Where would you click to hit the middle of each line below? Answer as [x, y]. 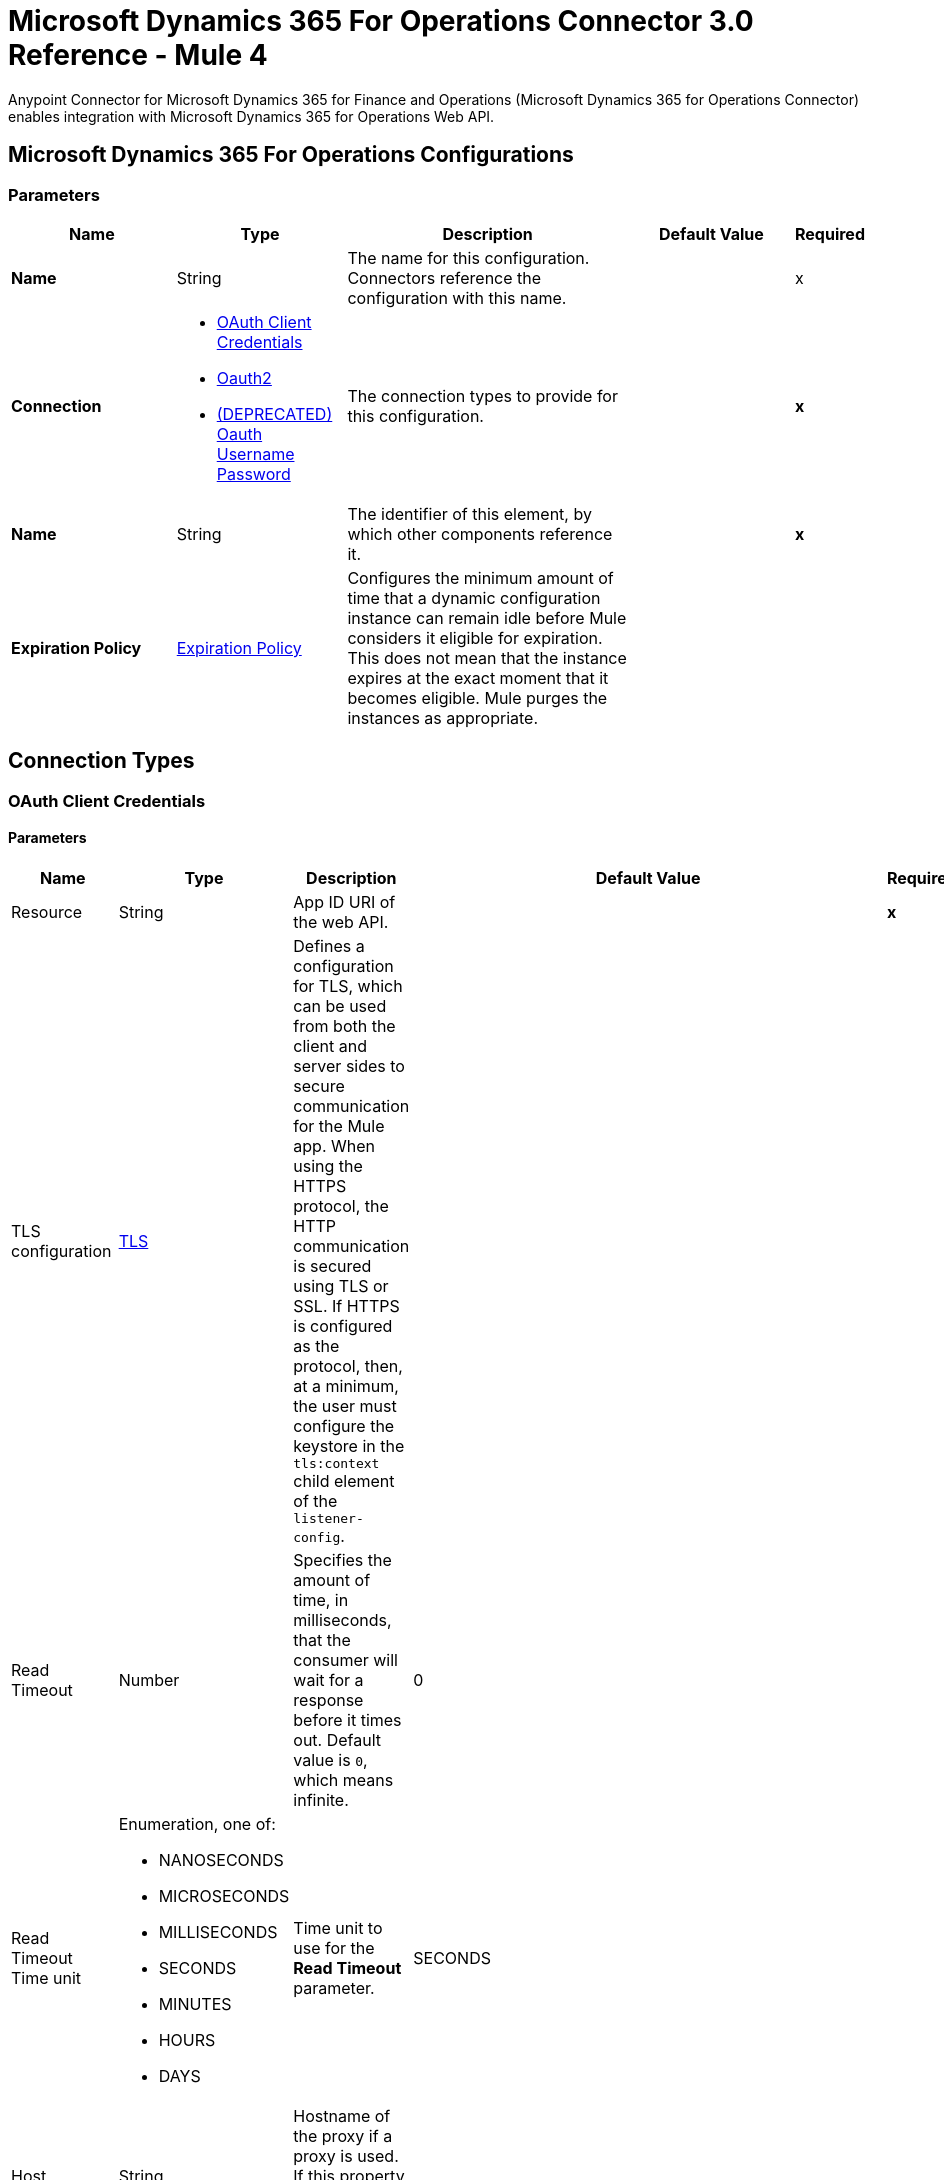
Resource [47, 912]
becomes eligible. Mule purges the [477, 697]
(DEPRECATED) [274, 413]
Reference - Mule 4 [138, 55]
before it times [347, 1720]
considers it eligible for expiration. [475, 637]
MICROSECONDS [224, 1896]
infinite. [321, 1800]
